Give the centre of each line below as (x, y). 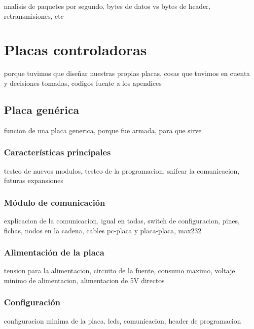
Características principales (57, 152)
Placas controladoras (75, 50)
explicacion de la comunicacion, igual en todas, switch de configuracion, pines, (122, 220)
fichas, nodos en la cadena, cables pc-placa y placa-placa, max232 (103, 230)
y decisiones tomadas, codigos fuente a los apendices (83, 83)
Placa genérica (42, 109)
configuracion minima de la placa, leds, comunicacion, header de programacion (123, 320)
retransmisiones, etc (34, 16)
